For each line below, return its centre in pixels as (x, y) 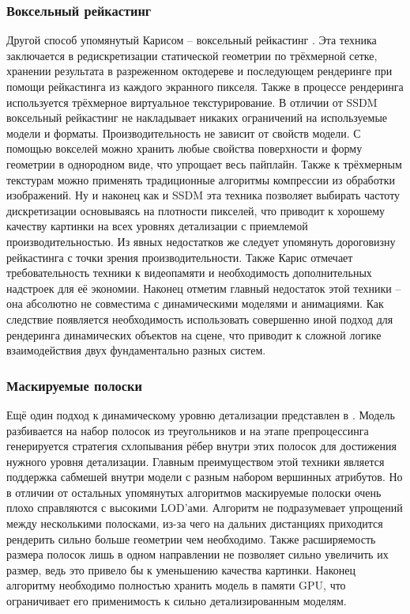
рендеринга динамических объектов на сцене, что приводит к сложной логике (194, 334)
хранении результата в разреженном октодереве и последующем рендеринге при (199, 71)
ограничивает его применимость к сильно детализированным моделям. (177, 601)
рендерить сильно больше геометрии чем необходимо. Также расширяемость (191, 538)
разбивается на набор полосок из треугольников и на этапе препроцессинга (188, 430)
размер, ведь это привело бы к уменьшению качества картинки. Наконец (181, 569)
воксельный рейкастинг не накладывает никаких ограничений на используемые (197, 117)
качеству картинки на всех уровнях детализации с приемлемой (157, 226)
